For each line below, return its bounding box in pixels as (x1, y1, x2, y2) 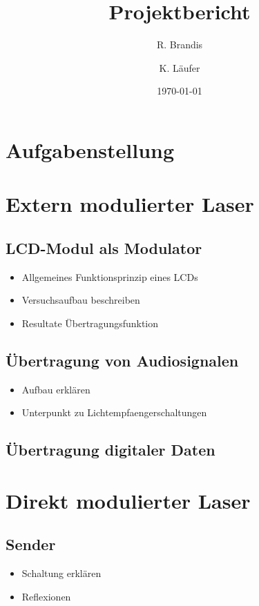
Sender (6, 534, 56, 555)
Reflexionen (21, 589, 71, 603)
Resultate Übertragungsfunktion (21, 315, 159, 330)
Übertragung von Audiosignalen (6, 349, 239, 371)
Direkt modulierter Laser (6, 486, 251, 514)
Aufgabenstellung (6, 135, 175, 164)
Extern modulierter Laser (6, 190, 254, 218)
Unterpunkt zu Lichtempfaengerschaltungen (21, 405, 207, 420)
